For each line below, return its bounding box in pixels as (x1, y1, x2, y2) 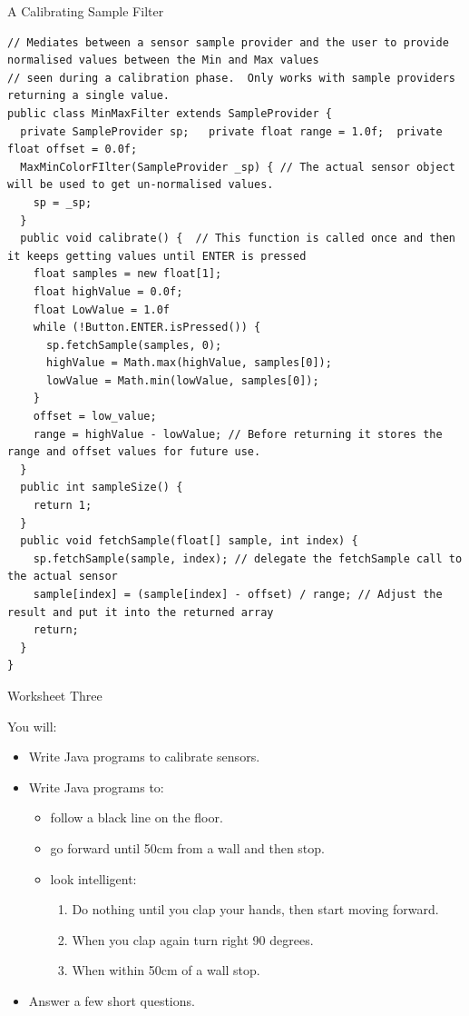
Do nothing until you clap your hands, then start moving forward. (72, 900, 439, 919)
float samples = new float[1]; (33, 267, 222, 281)
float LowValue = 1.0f (33, 303, 170, 316)
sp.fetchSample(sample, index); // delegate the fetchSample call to (33, 552, 463, 565)
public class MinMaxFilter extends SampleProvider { (7, 106, 332, 120)
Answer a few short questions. (28, 991, 195, 1010)
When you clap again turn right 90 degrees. (72, 930, 314, 949)
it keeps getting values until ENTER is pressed (7, 249, 307, 263)
